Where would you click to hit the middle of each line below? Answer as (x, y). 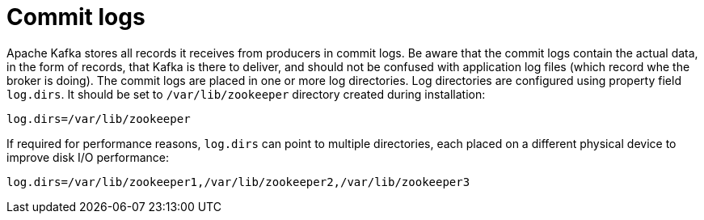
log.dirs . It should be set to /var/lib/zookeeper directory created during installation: (246, 94)
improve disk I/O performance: (88, 157)
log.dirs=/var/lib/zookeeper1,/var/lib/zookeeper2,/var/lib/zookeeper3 (238, 182)
